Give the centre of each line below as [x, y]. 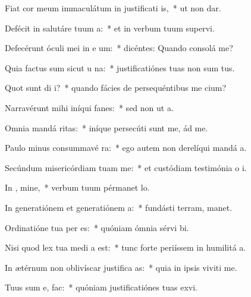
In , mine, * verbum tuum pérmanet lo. [77, 187]
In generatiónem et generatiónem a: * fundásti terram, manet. [119, 207]
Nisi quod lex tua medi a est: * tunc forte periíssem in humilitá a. [125, 247]
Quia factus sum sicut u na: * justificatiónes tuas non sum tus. [120, 67]
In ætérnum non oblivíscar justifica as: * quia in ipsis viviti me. [121, 267]
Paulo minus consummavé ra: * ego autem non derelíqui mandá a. [126, 148]
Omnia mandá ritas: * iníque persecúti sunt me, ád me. [106, 127]
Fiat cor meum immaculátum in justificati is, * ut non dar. [113, 8]
